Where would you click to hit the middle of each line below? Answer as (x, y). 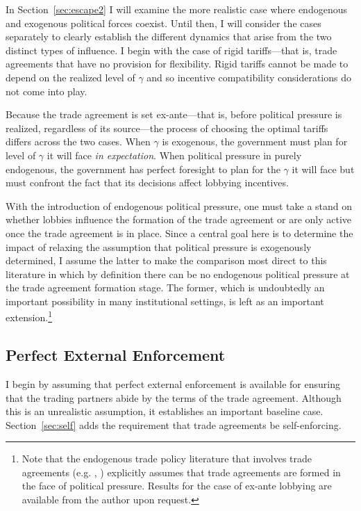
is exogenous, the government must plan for (255, 141)
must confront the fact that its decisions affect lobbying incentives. (147, 182)
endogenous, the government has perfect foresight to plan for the (143, 169)
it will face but (323, 169)
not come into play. (47, 91)
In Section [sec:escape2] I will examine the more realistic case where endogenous (176, 9)
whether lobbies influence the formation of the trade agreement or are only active (179, 219)
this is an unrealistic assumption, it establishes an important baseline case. (165, 411)
